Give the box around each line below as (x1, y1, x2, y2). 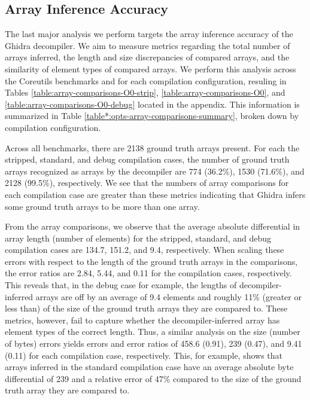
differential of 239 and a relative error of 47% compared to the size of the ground (5, 372, 302, 384)
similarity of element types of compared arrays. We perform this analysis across (5, 62, 296, 75)
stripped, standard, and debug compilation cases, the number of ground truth (5, 153, 290, 166)
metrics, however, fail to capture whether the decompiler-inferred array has (5, 313, 280, 326)
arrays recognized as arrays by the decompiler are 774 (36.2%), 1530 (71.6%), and (5, 164, 305, 177)
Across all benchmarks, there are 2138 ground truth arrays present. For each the (5, 141, 300, 154)
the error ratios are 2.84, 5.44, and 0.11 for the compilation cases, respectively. (5, 267, 292, 279)
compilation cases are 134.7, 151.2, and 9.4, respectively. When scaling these (5, 243, 284, 256)
